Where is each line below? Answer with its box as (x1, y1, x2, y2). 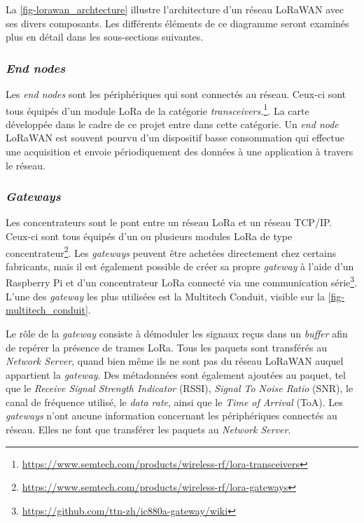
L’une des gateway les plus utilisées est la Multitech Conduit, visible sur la (6, 288, 325, 303)
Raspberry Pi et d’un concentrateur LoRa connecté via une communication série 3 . (6, 273, 358, 290)
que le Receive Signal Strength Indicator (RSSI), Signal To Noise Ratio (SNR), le (6, 381, 353, 396)
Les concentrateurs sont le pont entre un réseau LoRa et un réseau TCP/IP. (6, 215, 332, 230)
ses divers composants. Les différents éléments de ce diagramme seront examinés (6, 15, 349, 30)
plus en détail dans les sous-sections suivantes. (6, 29, 204, 44)
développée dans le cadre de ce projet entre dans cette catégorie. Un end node (6, 116, 339, 131)
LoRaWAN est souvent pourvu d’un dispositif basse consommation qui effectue (6, 130, 344, 145)
